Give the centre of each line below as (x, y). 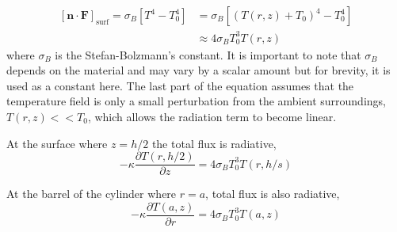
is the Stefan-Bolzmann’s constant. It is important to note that (208, 54)
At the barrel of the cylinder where (92, 194)
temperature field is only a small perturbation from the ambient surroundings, (196, 101)
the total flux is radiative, (214, 143)
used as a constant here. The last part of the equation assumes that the (180, 85)
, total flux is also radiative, (273, 194)
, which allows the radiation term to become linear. (212, 116)
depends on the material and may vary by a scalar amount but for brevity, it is (198, 70)
